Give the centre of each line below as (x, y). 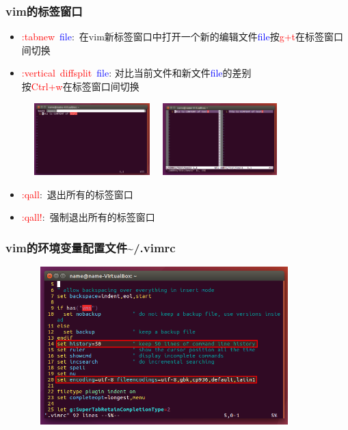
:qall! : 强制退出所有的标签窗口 (88, 217)
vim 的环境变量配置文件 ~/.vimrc (91, 247)
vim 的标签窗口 (44, 11)
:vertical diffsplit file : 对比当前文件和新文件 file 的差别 (136, 73)
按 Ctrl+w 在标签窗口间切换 (80, 86)
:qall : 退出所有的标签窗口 (77, 194)
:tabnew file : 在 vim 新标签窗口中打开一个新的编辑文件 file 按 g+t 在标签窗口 (183, 37)
